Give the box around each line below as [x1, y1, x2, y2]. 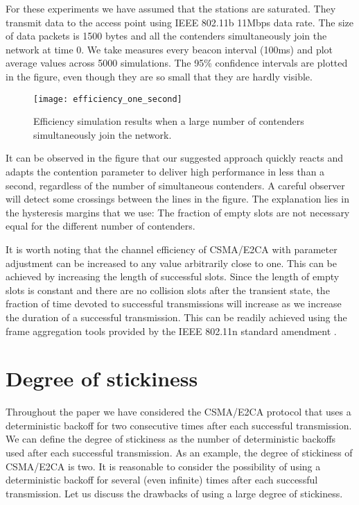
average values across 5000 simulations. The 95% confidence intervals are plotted [6, 55, 348, 70]
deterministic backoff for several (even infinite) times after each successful [6, 472, 318, 487]
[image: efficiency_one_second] [33, 94, 182, 104]
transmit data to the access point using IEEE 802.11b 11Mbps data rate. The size [6, 15, 353, 29]
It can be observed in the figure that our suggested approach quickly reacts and [6, 151, 344, 165]
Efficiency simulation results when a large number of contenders [33, 114, 304, 128]
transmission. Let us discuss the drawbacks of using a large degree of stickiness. [6, 486, 343, 500]
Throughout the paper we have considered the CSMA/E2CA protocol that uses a [6, 404, 351, 419]
